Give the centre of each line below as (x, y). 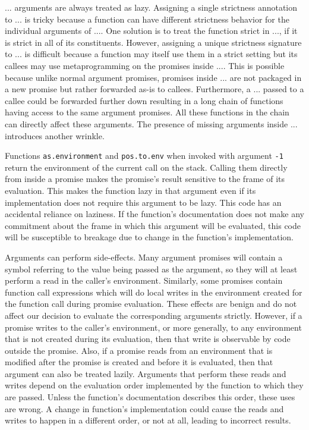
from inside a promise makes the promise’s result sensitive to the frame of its (145, 179)
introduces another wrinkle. (55, 135)
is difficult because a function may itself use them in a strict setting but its (161, 54)
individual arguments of (48, 31)
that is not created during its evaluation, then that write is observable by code (148, 339)
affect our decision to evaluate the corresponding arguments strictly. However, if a (154, 315)
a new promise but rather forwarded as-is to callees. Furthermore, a (128, 89)
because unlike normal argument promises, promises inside (111, 77)
